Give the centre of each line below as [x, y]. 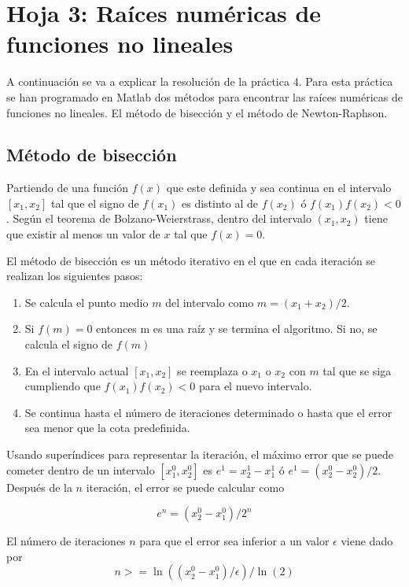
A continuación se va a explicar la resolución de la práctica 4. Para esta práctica [200, 81]
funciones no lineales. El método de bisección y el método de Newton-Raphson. [197, 112]
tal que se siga [357, 370]
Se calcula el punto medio [87, 302]
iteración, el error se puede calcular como [185, 487]
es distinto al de [220, 203]
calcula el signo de [69, 344]
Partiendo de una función [68, 188]
